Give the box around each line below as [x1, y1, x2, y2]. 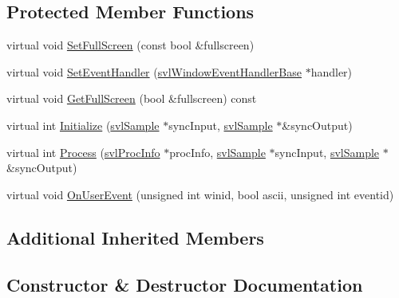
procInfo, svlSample [169, 143, 266, 160]
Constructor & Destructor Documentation [6, 272, 363, 296]
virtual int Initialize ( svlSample [6, 116, 160, 133]
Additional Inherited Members [6, 225, 264, 249]
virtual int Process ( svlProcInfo [6, 143, 160, 160]
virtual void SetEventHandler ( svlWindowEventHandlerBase [6, 63, 302, 80]
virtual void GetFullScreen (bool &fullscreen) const [6, 90, 257, 107]
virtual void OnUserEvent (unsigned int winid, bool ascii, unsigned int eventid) [6, 186, 394, 202]
